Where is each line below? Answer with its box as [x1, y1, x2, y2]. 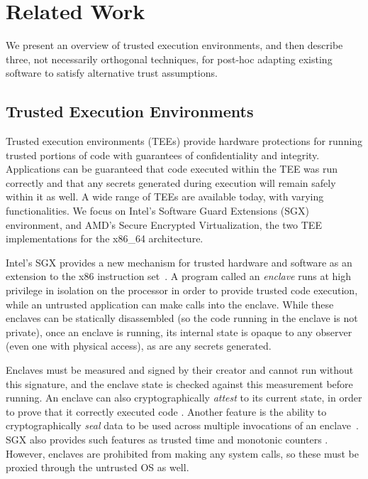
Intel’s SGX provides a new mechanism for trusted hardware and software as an [6, 254, 352, 269]
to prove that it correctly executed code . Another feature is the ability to [6, 404, 327, 419]
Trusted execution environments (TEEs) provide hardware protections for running [6, 134, 363, 149]
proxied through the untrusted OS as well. [6, 460, 189, 475]
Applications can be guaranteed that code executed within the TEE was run [6, 161, 338, 176]
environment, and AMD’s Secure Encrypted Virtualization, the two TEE [6, 217, 322, 232]
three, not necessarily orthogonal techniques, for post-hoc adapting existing [6, 51, 333, 66]
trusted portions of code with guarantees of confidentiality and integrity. [6, 147, 320, 162]
